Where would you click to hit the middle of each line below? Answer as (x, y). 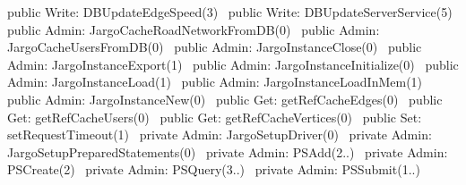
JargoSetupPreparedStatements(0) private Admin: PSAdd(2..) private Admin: (228, 151)
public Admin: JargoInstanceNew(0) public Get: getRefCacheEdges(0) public (225, 99)
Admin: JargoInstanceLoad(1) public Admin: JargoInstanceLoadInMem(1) (215, 82)
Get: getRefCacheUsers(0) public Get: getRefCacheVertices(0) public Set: (215, 117)
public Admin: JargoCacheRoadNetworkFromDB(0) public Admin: (194, 29)
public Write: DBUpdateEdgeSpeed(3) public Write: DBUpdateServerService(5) (230, 12)
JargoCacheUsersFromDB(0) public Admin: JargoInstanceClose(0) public (215, 47)
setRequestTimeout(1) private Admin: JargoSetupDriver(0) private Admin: (220, 135)
